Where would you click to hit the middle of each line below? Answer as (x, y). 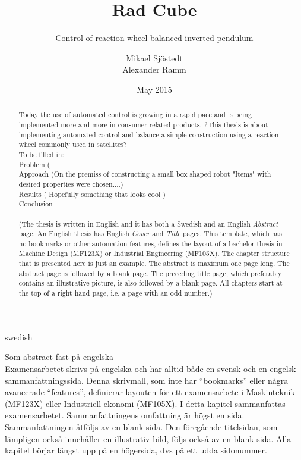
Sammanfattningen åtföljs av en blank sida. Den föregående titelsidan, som (141, 426)
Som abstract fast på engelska (59, 357)
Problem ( (34, 164)
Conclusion (36, 204)
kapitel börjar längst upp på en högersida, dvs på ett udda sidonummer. (136, 450)
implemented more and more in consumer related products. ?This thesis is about (143, 124)
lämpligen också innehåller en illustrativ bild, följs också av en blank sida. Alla (148, 438)
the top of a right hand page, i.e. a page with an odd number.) (115, 293)
